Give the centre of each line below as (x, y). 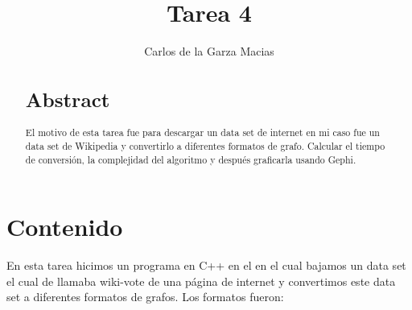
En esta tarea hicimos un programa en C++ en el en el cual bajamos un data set (206, 265)
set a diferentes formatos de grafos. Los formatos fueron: (145, 297)
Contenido (65, 227)
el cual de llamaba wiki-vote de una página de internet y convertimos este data (201, 281)
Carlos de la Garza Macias (209, 51)
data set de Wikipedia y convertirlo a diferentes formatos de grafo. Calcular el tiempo (205, 145)
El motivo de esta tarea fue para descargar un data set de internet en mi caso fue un (202, 132)
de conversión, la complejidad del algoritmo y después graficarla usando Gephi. (191, 159)
